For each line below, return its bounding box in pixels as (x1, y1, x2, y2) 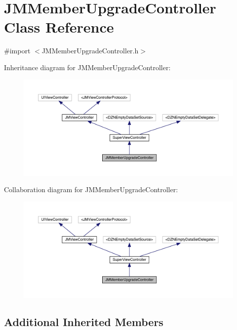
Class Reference (4, 17, 114, 37)
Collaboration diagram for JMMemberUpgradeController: (4, 184, 178, 195)
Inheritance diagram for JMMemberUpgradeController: (4, 62, 171, 72)
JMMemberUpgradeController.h (41, 45, 139, 56)
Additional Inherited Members (4, 314, 163, 329)
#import (4, 45, 31, 56)
